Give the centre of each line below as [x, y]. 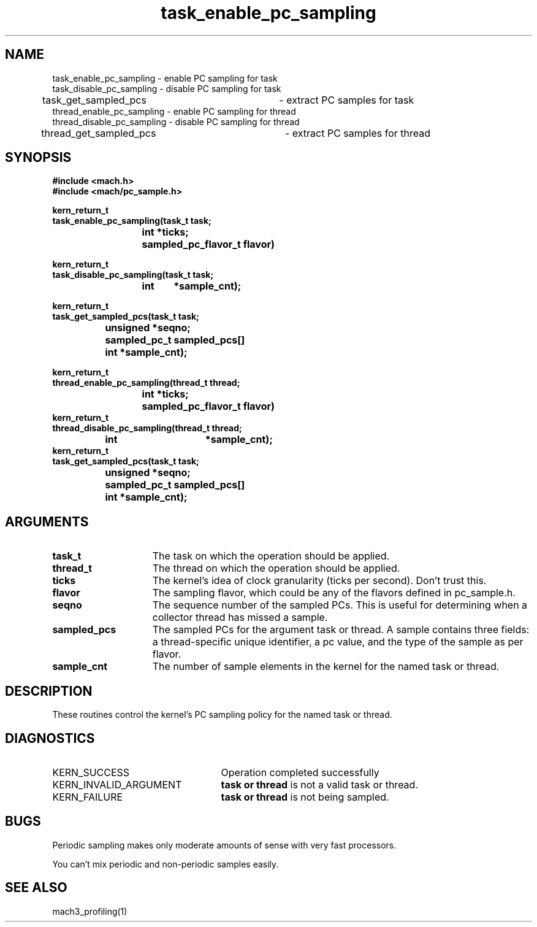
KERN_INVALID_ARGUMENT [117, 784]
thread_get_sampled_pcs [99, 133]
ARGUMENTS [47, 521]
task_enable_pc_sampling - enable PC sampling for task [165, 78]
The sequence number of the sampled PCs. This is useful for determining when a [340, 605]
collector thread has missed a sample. [240, 617]
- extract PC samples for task [347, 100]
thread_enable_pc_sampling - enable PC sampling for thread [174, 111]
